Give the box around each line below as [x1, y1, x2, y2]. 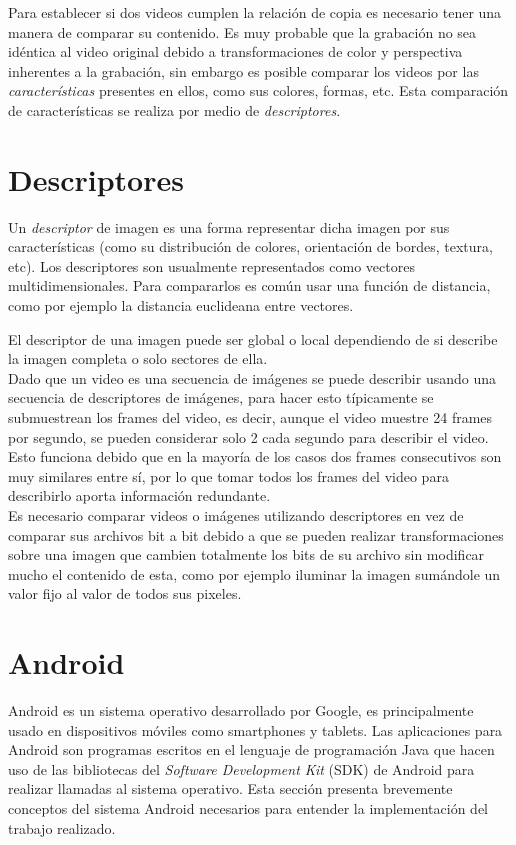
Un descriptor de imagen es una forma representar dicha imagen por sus [8, 216, 450, 237]
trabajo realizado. [8, 817, 116, 838]
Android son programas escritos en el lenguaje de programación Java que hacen [8, 739, 495, 760]
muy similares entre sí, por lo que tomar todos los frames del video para [8, 465, 449, 486]
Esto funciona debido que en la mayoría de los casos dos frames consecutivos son [8, 446, 502, 467]
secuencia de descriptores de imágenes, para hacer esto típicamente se [8, 387, 434, 408]
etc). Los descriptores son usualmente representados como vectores [8, 255, 415, 276]
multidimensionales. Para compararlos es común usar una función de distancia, [8, 275, 491, 296]
